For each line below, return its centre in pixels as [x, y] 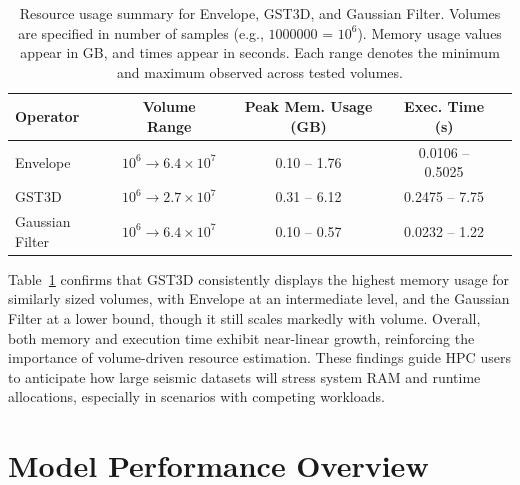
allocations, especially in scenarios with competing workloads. [196, 396]
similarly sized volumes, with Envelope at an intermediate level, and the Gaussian [259, 298]
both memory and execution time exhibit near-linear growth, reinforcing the [241, 337]
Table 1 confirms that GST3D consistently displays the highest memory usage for [259, 278]
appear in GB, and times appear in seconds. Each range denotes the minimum [260, 52]
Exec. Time [444, 106]
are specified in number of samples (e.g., [141, 32]
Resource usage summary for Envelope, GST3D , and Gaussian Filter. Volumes [260, 13]
